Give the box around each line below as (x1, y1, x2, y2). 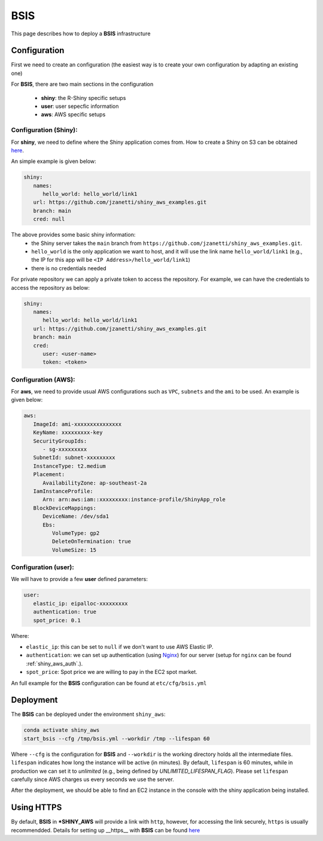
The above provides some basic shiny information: (11, 231, 136, 238)
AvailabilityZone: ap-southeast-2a (42, 479, 147, 486)
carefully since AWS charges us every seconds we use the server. (11, 776, 175, 783)
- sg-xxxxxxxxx (42, 446, 87, 452)
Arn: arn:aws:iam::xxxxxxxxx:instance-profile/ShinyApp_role (42, 496, 226, 503)
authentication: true (33, 609, 97, 615)
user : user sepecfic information (41, 102, 119, 110)
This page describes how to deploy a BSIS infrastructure (11, 30, 151, 37)
